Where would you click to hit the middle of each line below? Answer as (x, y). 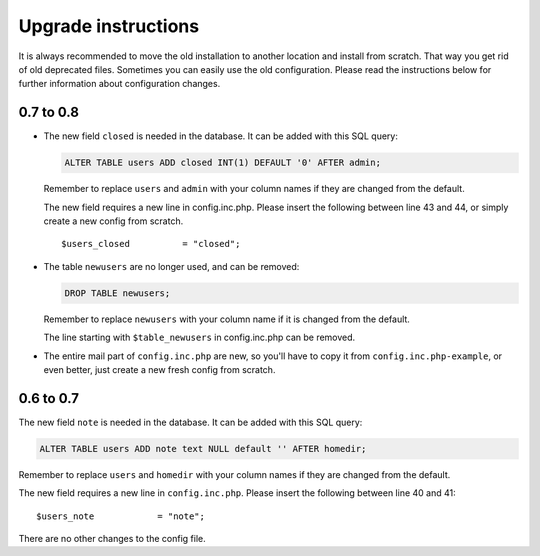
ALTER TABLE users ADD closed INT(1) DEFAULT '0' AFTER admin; (223, 163)
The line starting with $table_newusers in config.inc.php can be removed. (199, 337)
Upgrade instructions (109, 26)
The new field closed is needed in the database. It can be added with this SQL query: (221, 136)
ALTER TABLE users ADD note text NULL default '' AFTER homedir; (203, 448)
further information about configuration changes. (119, 84)
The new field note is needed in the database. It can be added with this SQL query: (190, 422)
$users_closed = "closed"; (151, 244)
